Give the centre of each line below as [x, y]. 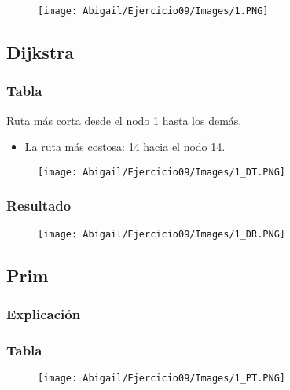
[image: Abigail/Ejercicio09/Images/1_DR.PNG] [162, 234]
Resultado [39, 206]
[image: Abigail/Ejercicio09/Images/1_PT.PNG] [162, 379]
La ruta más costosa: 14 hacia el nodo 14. [125, 147]
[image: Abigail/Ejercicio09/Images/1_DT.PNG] [162, 172]
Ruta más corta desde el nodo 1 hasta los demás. [124, 120]
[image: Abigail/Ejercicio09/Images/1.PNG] [153, 11]
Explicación [44, 314]
